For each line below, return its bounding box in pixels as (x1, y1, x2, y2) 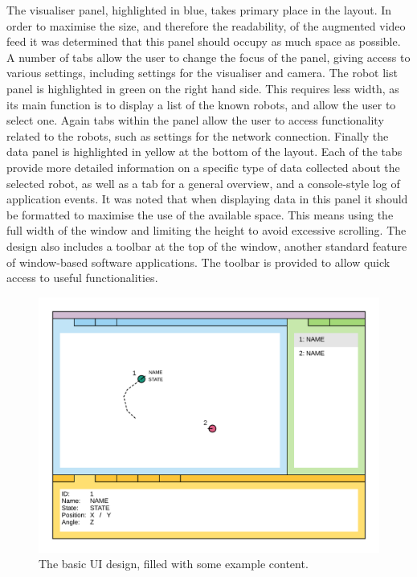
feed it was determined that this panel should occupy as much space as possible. (6, 33, 401, 50)
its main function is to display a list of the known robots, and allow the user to (6, 96, 396, 113)
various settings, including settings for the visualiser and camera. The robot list (6, 64, 398, 81)
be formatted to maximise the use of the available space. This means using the (6, 206, 394, 223)
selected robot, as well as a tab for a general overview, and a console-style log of (6, 174, 400, 191)
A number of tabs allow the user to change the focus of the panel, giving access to (6, 48, 411, 65)
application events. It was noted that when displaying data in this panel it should (6, 190, 408, 207)
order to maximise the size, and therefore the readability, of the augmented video (6, 17, 406, 34)
